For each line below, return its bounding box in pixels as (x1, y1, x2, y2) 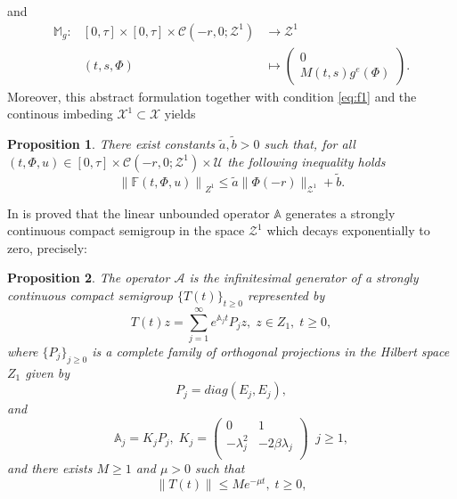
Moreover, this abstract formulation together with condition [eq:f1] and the (7, 86, 417, 105)
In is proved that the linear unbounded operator (7, 203, 270, 222)
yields (164, 104, 196, 123)
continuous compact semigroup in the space (7, 221, 245, 240)
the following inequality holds (227, 151, 386, 170)
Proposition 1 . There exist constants (7, 135, 216, 153)
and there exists (7, 459, 93, 478)
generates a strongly (285, 203, 396, 222)
